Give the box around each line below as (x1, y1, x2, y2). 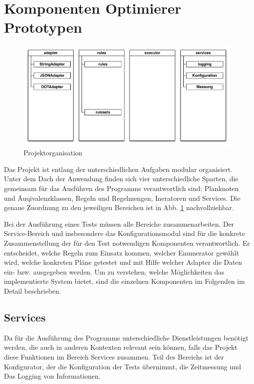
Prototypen (4, 17, 83, 37)
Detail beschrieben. (4, 285, 61, 296)
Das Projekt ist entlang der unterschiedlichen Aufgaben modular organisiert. (4, 164, 233, 174)
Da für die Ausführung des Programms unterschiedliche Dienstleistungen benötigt (4, 332, 249, 342)
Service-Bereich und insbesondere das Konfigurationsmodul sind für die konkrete (4, 228, 245, 238)
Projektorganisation (23, 148, 83, 158)
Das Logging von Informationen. (4, 371, 101, 381)
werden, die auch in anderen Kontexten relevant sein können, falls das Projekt (4, 342, 237, 352)
